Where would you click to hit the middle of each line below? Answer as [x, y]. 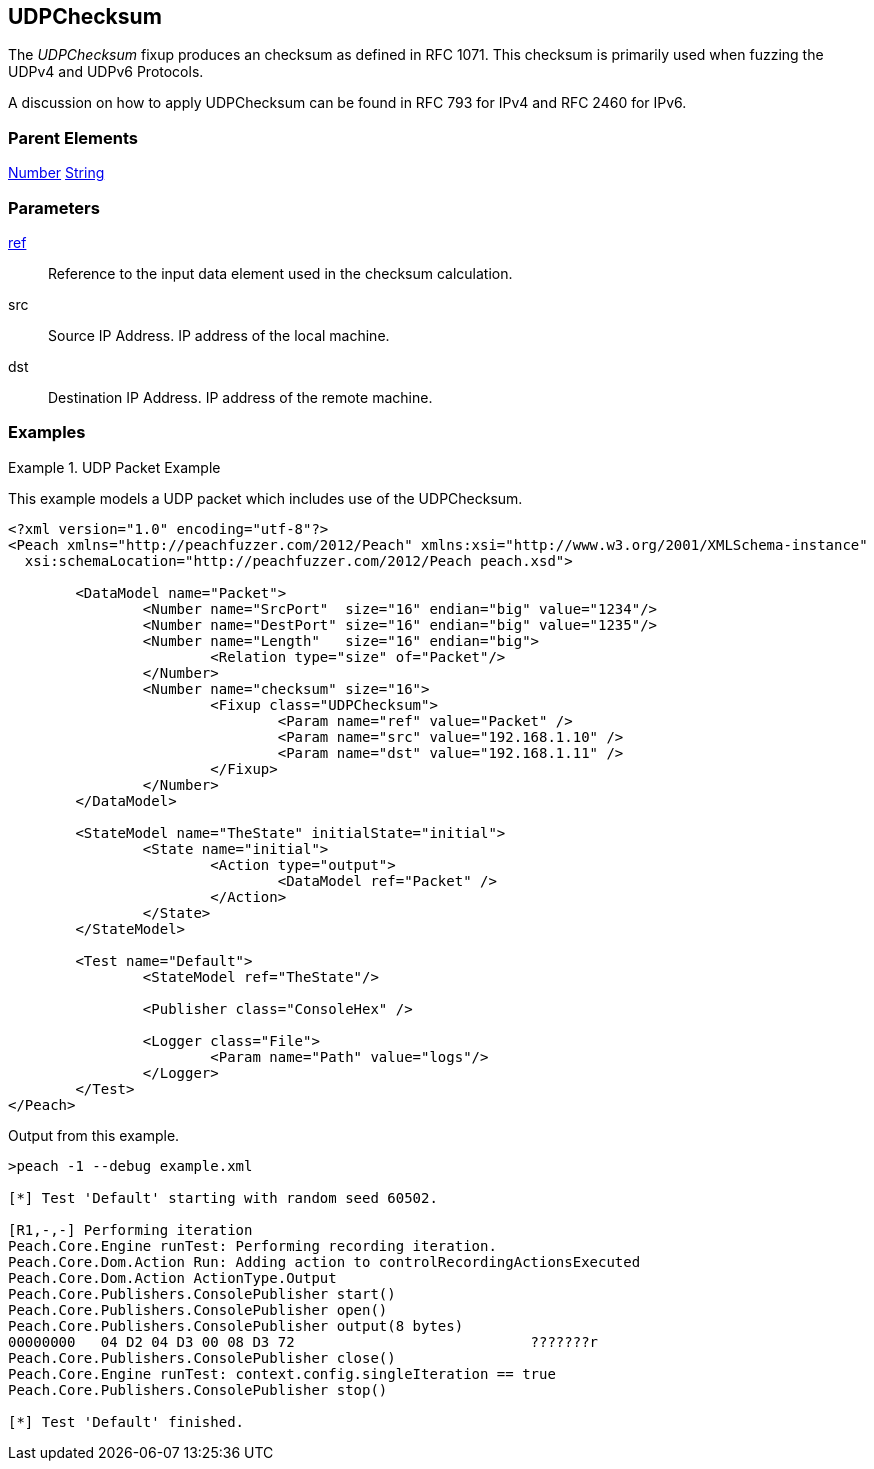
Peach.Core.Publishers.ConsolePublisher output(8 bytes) [236, 1325]
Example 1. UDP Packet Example [114, 467]
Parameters [54, 207]
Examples [47, 432]
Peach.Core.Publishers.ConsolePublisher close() [202, 1357]
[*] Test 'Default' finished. [126, 1421]
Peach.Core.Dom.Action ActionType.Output [172, 1277]
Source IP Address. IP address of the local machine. [219, 335]
